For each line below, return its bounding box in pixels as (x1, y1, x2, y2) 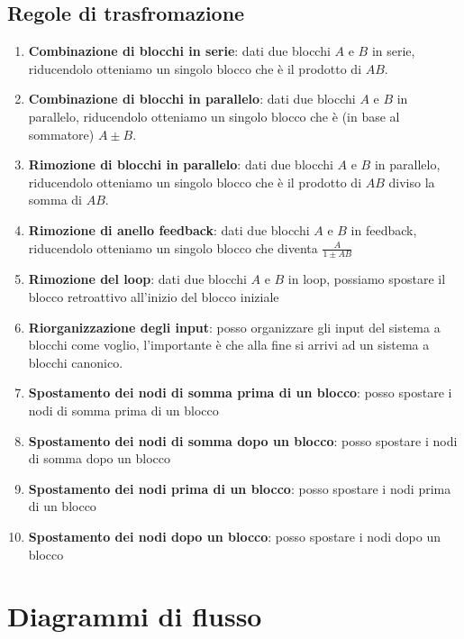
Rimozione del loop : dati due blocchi (28, 269, 247, 288)
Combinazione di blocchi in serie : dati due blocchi (28, 41, 331, 60)
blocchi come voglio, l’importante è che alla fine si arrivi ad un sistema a (28, 335, 430, 354)
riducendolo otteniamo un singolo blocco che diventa (28, 238, 318, 257)
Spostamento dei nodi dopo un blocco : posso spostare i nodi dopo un (28, 526, 441, 545)
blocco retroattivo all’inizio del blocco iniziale (28, 287, 279, 306)
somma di (28, 190, 82, 209)
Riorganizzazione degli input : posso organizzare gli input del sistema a (28, 317, 441, 336)
